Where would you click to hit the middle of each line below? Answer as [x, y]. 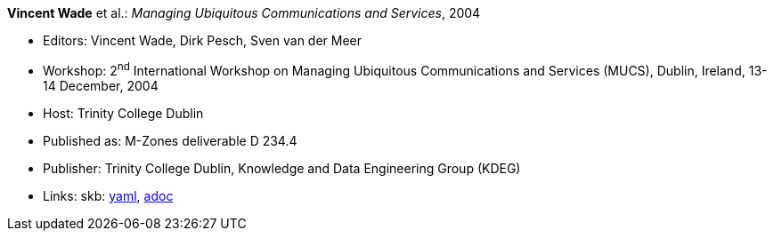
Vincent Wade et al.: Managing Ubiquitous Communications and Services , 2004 [244, 13]
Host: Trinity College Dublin [123, 113]
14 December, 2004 [101, 85]
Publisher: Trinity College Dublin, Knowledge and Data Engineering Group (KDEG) [282, 168]
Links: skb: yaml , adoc [108, 195]
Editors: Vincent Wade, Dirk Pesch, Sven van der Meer [203, 40]
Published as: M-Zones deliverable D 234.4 [170, 140]
